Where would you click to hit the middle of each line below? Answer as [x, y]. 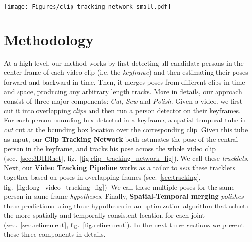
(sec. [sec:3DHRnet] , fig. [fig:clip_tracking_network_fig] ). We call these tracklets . [126, 158]
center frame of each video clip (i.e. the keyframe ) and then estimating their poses [126, 72]
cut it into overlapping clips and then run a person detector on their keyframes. [122, 110]
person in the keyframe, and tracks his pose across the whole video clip [110, 148]
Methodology [49, 39]
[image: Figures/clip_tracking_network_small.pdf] [88, 7]
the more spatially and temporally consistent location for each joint [104, 215]
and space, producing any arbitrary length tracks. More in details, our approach [123, 91]
